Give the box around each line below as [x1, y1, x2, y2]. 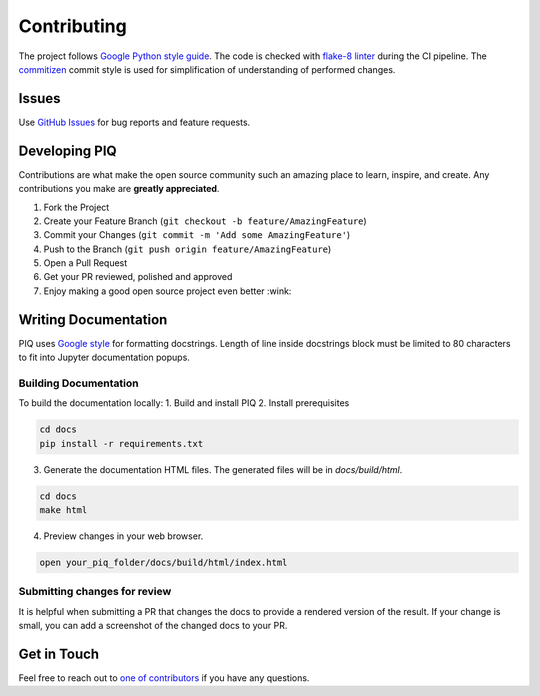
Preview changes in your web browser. [43, 530, 204, 542]
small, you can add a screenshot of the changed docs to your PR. [18, 620, 288, 632]
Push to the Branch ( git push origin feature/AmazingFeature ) [43, 243, 332, 255]
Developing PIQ [18, 142, 117, 159]
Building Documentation [18, 376, 139, 390]
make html [39, 505, 88, 516]
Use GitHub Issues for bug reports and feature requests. [18, 116, 251, 128]
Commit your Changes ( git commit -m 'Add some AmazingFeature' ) [43, 229, 351, 241]
